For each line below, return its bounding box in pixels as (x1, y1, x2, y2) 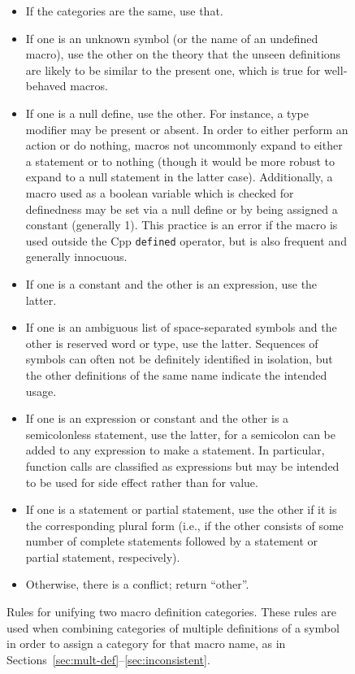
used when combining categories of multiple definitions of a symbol (6, 619, 340, 636)
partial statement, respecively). (25, 548, 180, 565)
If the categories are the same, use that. (25, 2, 223, 19)
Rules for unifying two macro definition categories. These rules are (6, 603, 336, 620)
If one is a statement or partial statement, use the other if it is (25, 501, 337, 518)
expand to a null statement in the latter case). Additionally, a (25, 168, 333, 185)
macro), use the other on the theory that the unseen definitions (25, 46, 341, 63)
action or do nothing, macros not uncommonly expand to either (25, 137, 343, 154)
